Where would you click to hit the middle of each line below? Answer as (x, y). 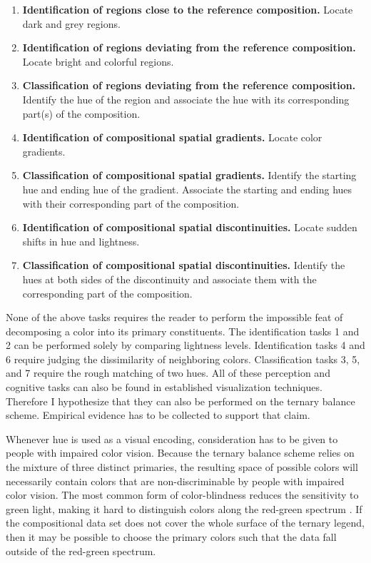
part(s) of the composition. (81, 113)
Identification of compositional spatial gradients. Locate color (172, 137)
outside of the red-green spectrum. (81, 551)
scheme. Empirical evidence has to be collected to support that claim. (158, 415)
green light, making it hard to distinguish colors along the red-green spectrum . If (184, 508)
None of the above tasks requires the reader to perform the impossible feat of (174, 317)
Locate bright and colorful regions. (98, 61)
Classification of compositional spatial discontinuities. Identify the (184, 265)
